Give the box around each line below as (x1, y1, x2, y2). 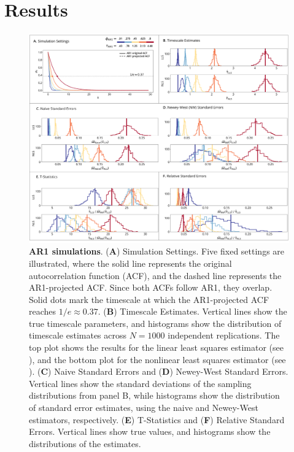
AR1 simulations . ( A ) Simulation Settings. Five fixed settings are (29, 245, 285, 258)
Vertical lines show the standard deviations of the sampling (29, 377, 252, 389)
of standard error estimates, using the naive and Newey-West (29, 401, 258, 414)
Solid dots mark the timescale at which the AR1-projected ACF (29, 293, 269, 305)
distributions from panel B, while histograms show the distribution (29, 389, 280, 402)
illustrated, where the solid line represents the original (29, 256, 232, 269)
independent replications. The (168, 329, 280, 342)
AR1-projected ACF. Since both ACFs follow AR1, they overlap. (29, 281, 273, 294)
